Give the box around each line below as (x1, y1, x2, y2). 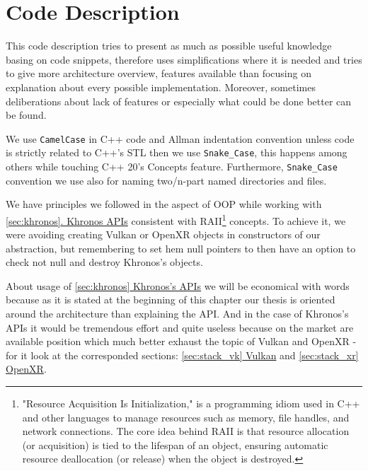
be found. (6, 107, 47, 122)
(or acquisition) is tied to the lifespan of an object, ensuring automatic (22, 437, 328, 452)
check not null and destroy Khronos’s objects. (6, 255, 203, 269)
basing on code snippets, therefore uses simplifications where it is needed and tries (6, 52, 362, 66)
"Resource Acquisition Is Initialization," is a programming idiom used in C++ (22, 396, 360, 411)
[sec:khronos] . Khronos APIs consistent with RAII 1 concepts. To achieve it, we (6, 211, 346, 228)
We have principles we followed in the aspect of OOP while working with (6, 197, 322, 211)
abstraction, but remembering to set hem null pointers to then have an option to (6, 240, 356, 255)
